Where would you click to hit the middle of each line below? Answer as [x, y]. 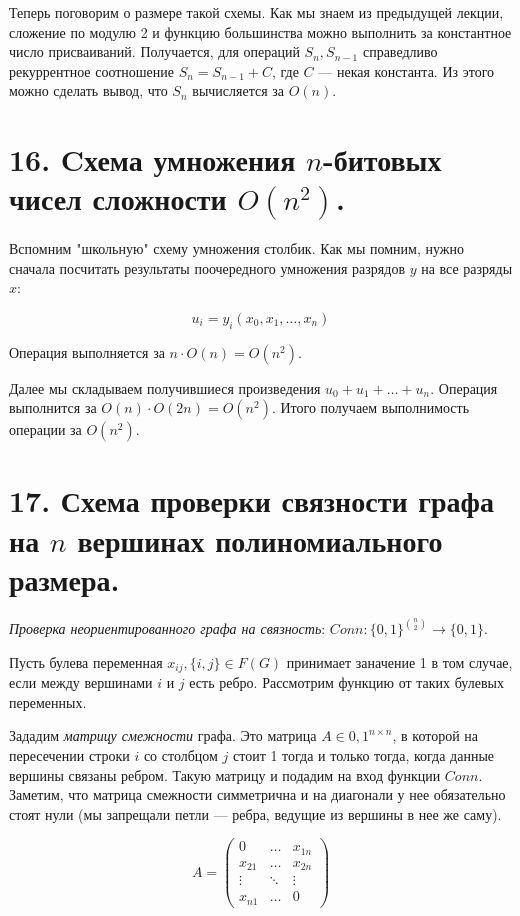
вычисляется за [238, 90]
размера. [64, 578]
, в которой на [435, 735]
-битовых [382, 159]
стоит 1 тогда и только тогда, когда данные [364, 755]
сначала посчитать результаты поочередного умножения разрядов [207, 267]
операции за [45, 429]
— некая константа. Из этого [406, 70]
